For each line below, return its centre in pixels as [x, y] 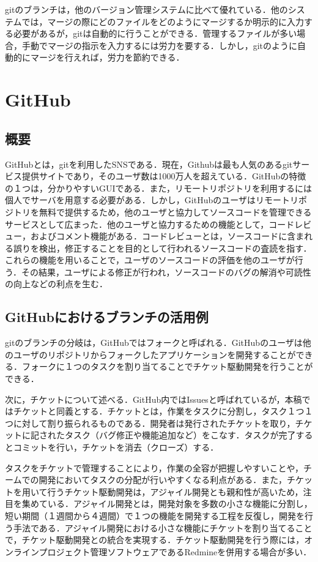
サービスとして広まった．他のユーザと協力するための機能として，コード [150, 224]
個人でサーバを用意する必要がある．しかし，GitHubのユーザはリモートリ [152, 200]
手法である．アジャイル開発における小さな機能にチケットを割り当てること [163, 527]
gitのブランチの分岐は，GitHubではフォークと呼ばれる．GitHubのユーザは [154, 343]
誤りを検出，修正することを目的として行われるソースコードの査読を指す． [162, 248]
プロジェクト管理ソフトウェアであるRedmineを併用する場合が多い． [175, 551]
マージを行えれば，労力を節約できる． [107, 57]
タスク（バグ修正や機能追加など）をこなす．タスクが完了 [180, 435]
